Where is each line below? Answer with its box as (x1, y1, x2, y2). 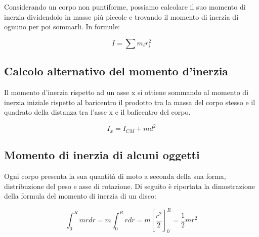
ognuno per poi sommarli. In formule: (4, 21, 120, 32)
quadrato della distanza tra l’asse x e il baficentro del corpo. (4, 107, 191, 117)
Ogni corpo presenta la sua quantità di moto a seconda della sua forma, (4, 170, 226, 181)
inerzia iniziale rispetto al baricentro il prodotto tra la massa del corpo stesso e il (4, 97, 255, 107)
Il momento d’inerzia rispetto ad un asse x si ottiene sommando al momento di (4, 86, 249, 97)
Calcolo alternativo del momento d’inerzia (4, 63, 229, 79)
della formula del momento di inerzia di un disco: (4, 191, 156, 201)
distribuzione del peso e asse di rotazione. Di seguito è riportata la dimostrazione (4, 180, 255, 191)
